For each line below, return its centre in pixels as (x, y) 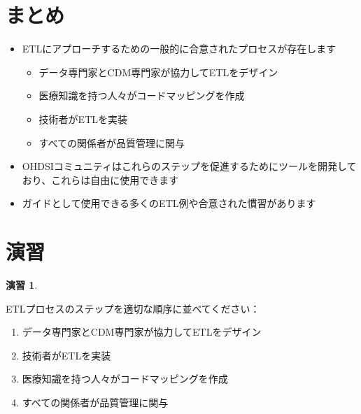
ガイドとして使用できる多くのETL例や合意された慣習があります (169, 203)
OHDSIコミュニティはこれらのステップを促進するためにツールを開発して (189, 166)
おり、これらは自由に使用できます (100, 179)
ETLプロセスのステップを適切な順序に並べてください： (133, 308)
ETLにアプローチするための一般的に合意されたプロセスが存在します (179, 49)
